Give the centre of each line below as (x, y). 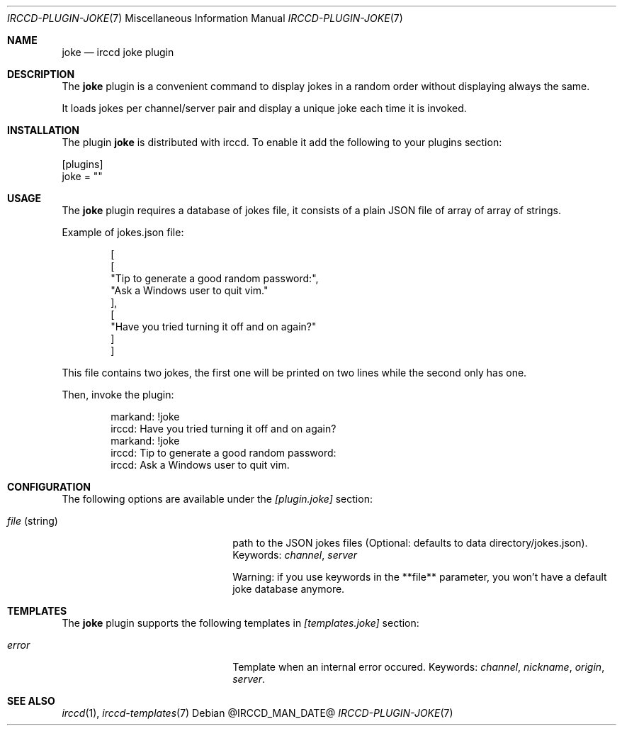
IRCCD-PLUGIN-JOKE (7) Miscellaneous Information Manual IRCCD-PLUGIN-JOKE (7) (205, 18)
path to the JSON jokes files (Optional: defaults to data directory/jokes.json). (410, 543)
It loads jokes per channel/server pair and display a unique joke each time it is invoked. (264, 108)
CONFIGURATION (49, 487)
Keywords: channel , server (295, 555)
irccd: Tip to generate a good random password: (224, 453)
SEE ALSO (31, 701)
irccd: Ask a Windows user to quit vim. (200, 465)
